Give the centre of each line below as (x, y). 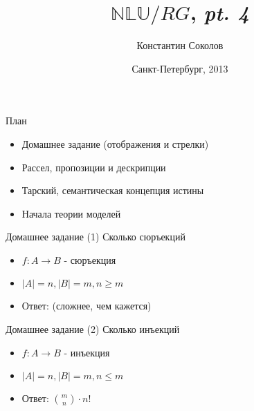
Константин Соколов (180, 45)
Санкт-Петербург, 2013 (180, 68)
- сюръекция (90, 259)
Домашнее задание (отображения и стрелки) (115, 143)
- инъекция (87, 352)
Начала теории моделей (71, 213)
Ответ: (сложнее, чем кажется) (87, 306)
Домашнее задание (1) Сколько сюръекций (96, 237)
